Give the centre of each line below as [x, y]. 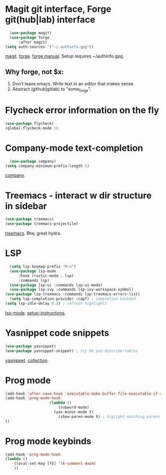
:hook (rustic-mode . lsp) [46, 276]
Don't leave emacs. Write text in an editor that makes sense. [73, 84]
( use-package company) [33, 161]
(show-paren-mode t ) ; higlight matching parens [109, 416]
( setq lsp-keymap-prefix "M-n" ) [43, 267]
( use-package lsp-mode [33, 271]
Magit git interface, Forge [58, 9]
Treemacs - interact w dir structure [78, 195]
